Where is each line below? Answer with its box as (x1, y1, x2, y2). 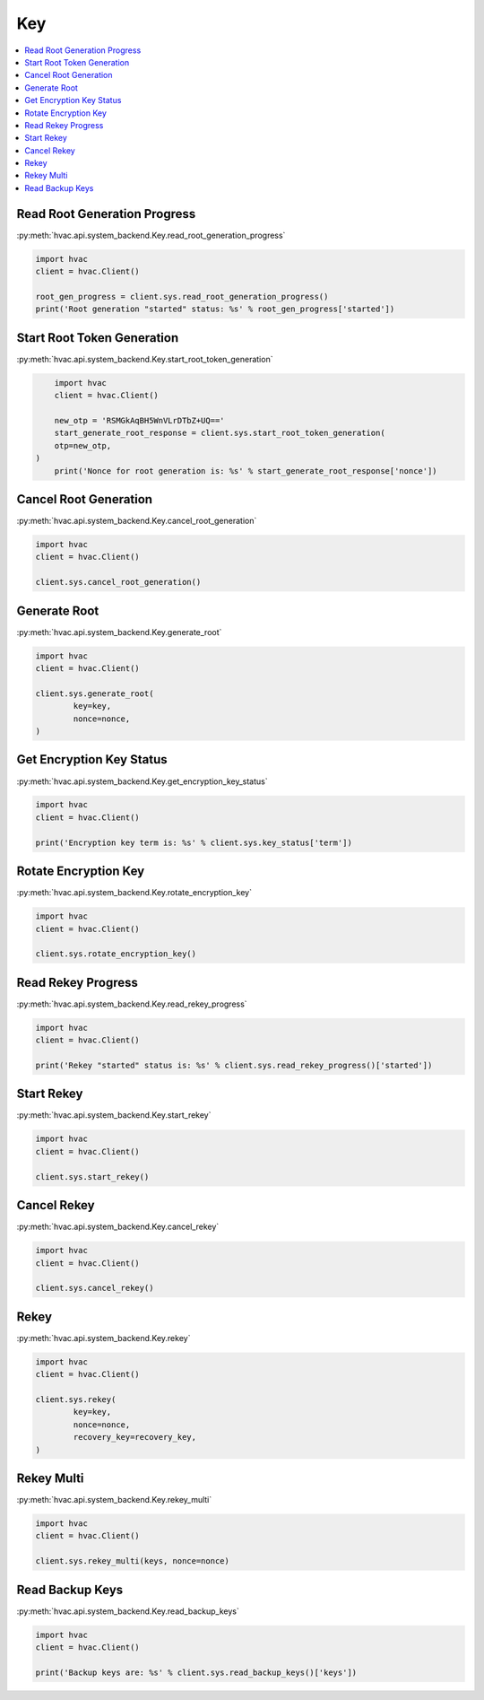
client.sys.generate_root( (35, 688, 154, 699)
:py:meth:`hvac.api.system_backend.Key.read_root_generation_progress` (16, 230, 286, 240)
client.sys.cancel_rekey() (35, 1283, 154, 1294)
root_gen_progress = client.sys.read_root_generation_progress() (35, 292, 329, 301)
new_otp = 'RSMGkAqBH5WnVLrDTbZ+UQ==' (54, 415, 225, 425)
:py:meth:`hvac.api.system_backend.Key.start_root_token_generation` (16, 353, 273, 364)
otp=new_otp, (54, 440, 112, 450)
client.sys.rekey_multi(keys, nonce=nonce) (35, 1556, 230, 1566)
